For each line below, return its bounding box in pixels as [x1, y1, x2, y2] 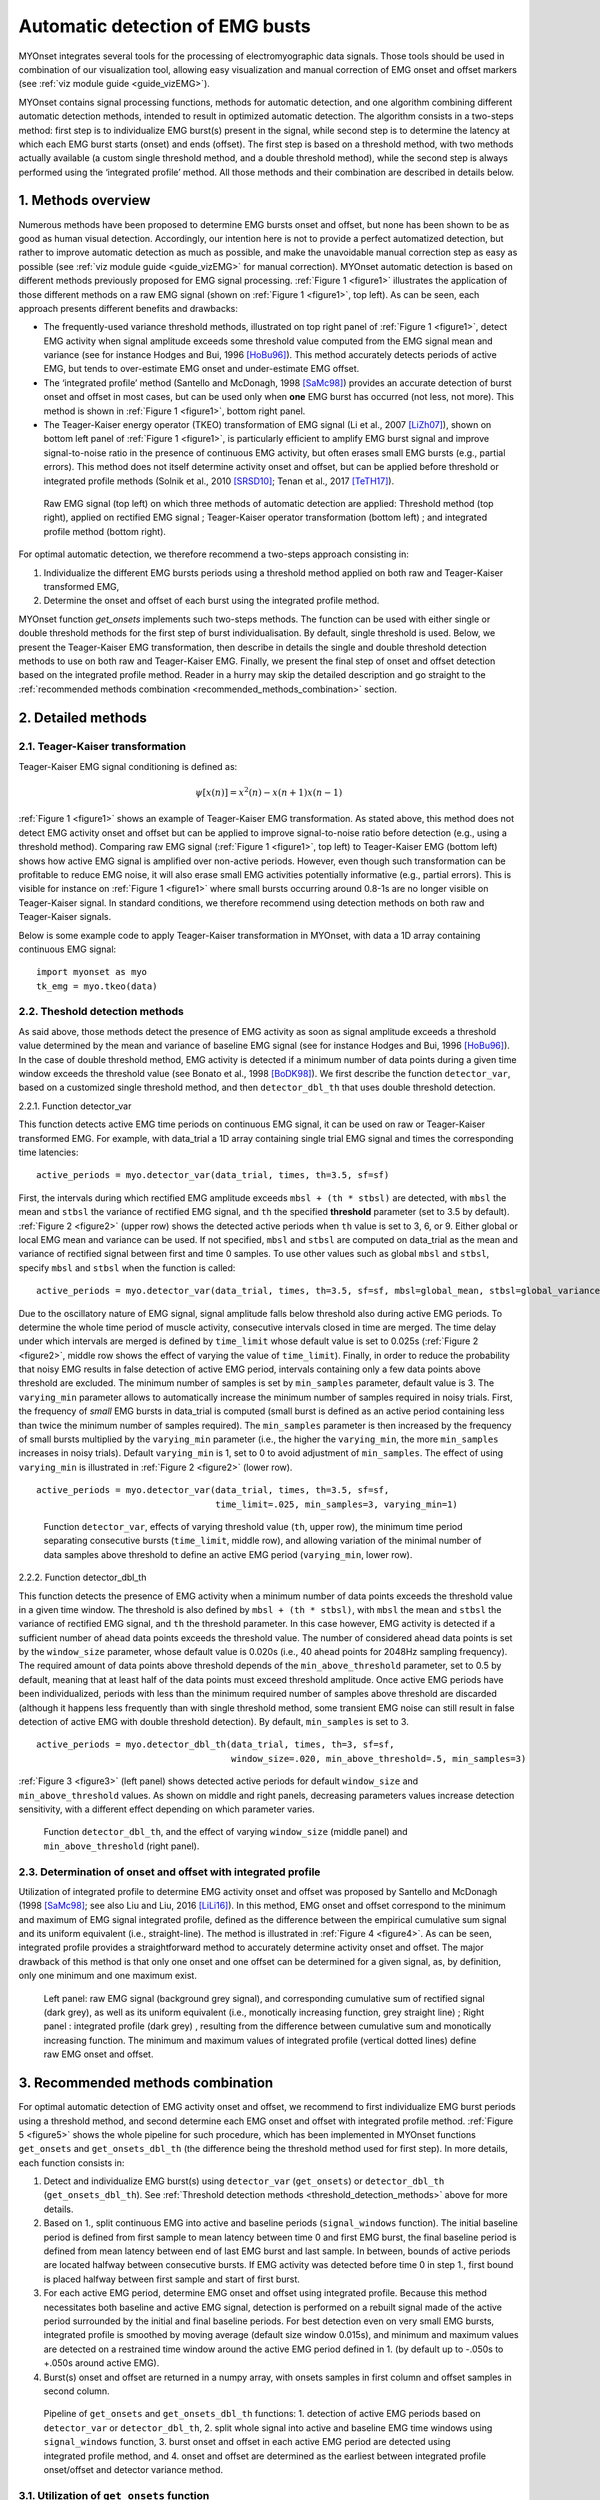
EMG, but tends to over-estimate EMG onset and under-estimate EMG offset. [43, 363, 360, 375]
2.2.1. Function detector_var [18, 1100, 132, 1112]
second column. [43, 2385, 110, 2397]
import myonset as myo [36, 966, 148, 978]
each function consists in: [18, 2156, 125, 2169]
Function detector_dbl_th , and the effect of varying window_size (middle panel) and [43, 1826, 409, 1838]
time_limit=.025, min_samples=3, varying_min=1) [215, 1498, 459, 1510]
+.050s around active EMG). [43, 2357, 160, 2369]
